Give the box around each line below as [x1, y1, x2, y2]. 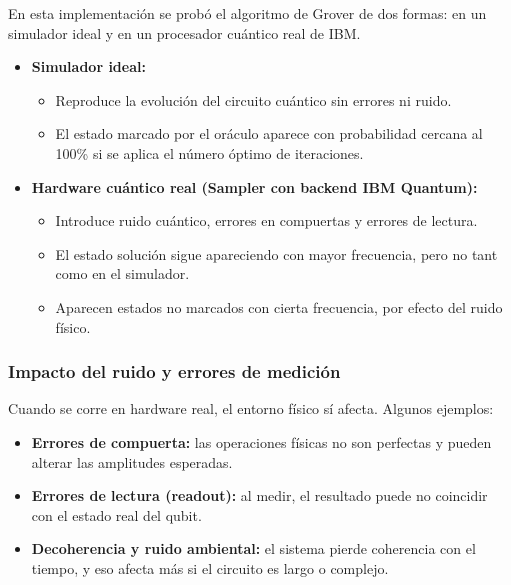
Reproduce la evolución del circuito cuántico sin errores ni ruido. [55, 89, 452, 110]
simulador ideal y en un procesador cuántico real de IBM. [8, 22, 361, 43]
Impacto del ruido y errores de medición [8, 359, 341, 384]
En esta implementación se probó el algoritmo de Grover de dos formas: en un [8, 3, 487, 23]
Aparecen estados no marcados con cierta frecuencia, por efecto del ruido [55, 296, 503, 317]
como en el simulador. [55, 263, 190, 284]
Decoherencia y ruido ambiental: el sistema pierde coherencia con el [31, 538, 476, 559]
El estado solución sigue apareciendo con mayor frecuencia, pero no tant [55, 243, 498, 264]
